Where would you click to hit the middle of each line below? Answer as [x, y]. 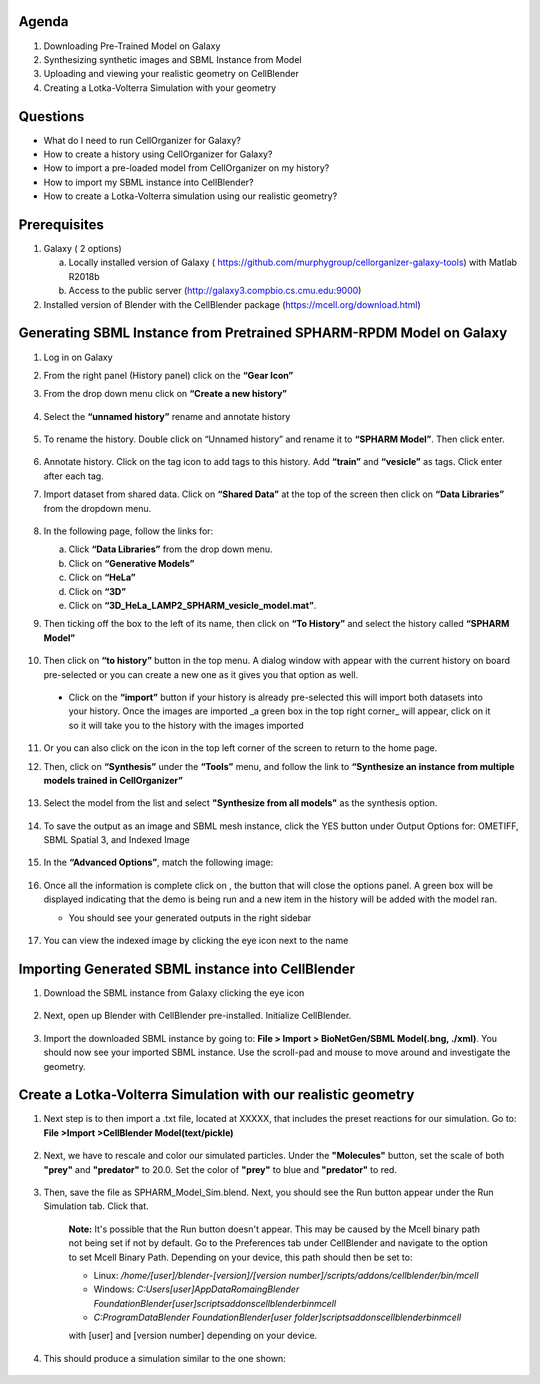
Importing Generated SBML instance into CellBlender [186, 968]
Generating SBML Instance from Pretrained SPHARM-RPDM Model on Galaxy [263, 333]
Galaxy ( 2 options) [82, 249]
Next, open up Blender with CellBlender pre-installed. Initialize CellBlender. [197, 1016]
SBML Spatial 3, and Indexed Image [116, 840]
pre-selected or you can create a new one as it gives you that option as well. [201, 674]
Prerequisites [61, 224]
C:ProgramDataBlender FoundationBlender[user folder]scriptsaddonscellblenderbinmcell [277, 1317]
